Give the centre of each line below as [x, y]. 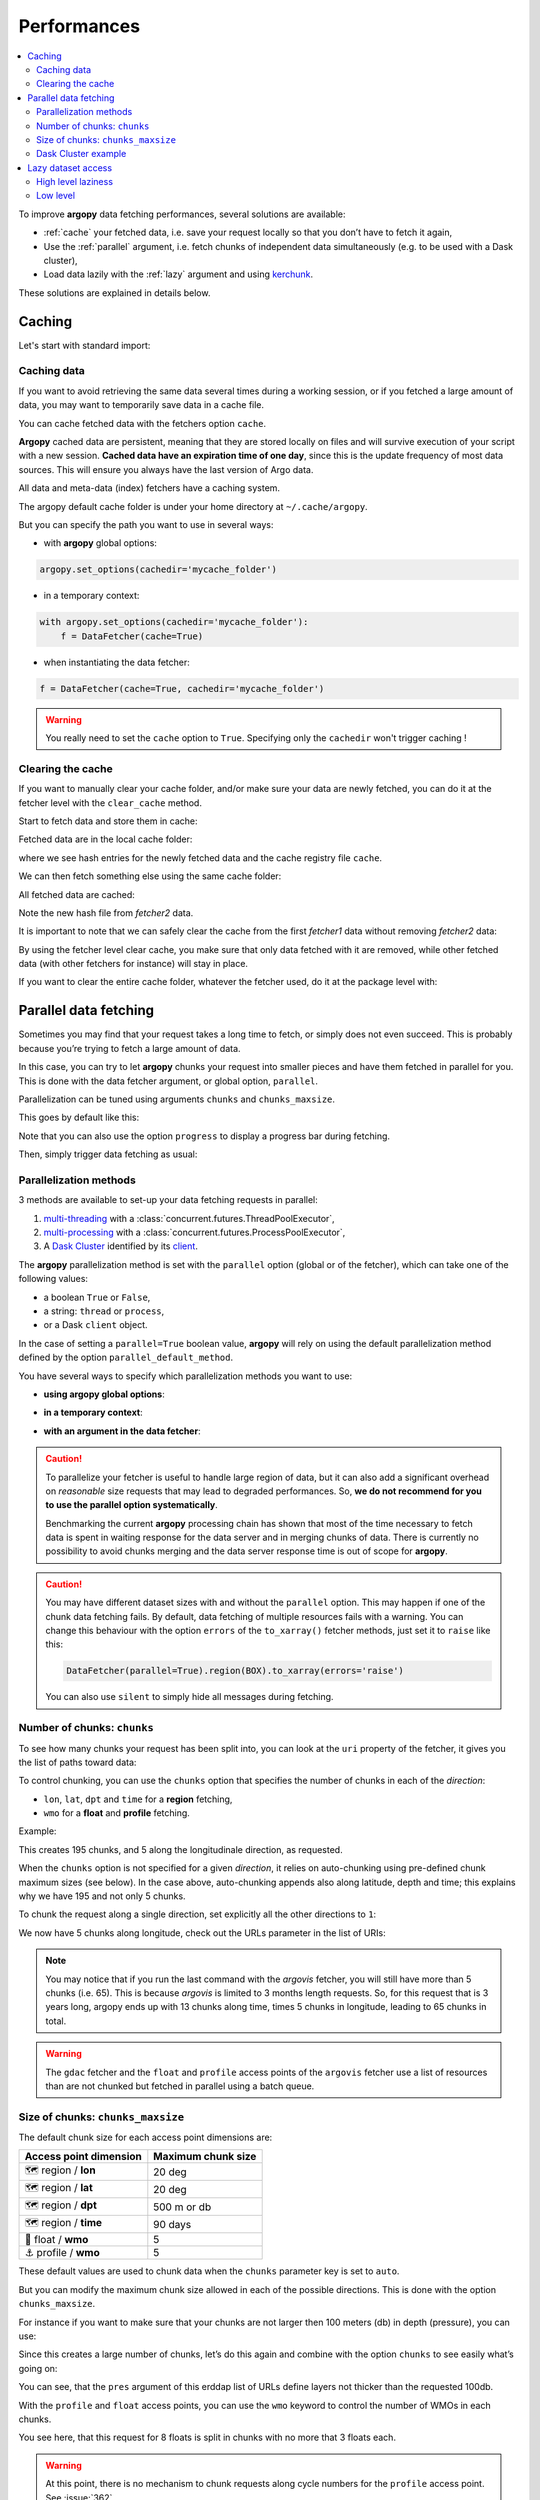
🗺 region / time [63, 2223]
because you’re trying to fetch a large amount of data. [129, 1048]
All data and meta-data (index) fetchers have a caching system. [149, 488]
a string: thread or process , [104, 1311]
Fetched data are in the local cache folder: [105, 839]
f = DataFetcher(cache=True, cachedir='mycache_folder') [182, 688]
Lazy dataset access [70, 167]
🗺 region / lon [60, 2170]
